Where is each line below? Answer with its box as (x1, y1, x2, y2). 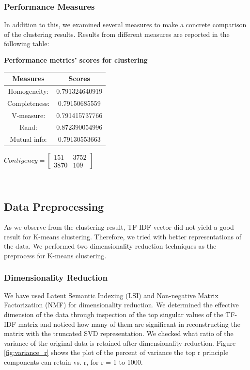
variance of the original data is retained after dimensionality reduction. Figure (4, 337, 236, 348)
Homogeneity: (8, 85, 49, 96)
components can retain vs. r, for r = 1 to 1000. (4, 356, 143, 367)
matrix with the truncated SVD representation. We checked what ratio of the (4, 328, 234, 338)
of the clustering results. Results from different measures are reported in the (4, 29, 230, 39)
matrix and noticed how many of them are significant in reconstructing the (18, 319, 240, 329)
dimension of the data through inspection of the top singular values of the (4, 309, 223, 319)
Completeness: (7, 98, 50, 108)
